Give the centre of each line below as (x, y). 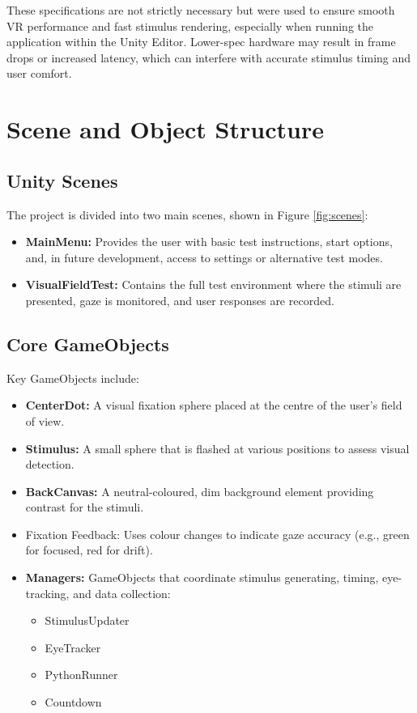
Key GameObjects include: (73, 378)
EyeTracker (73, 647)
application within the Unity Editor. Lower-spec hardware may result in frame (201, 42)
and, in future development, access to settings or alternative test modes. (204, 257)
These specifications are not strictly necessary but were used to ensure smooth (201, 10)
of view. (45, 420)
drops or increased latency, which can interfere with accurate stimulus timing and (209, 57)
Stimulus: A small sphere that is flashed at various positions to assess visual (217, 448)
